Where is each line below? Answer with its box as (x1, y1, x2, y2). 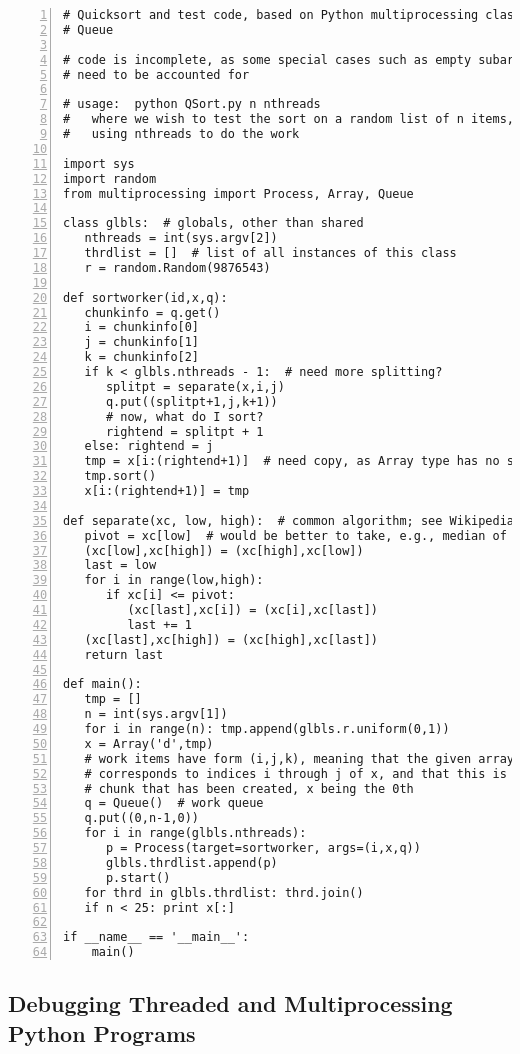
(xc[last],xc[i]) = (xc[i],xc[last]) (127, 603, 378, 617)
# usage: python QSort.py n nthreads (63, 97, 321, 112)
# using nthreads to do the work (63, 127, 300, 141)
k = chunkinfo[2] (84, 350, 200, 365)
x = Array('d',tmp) (84, 736, 214, 751)
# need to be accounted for (63, 67, 250, 82)
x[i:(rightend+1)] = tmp (84, 484, 250, 498)
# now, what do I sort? (105, 409, 264, 424)
